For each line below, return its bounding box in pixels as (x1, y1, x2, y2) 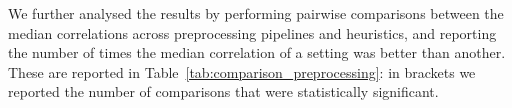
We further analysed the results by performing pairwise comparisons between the (8, 3, 504, 23)
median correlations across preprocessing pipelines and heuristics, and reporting (8, 22, 497, 43)
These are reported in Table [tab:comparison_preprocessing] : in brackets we (8, 61, 476, 82)
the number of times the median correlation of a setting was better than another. (8, 42, 506, 63)
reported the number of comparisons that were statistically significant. (8, 81, 439, 102)
